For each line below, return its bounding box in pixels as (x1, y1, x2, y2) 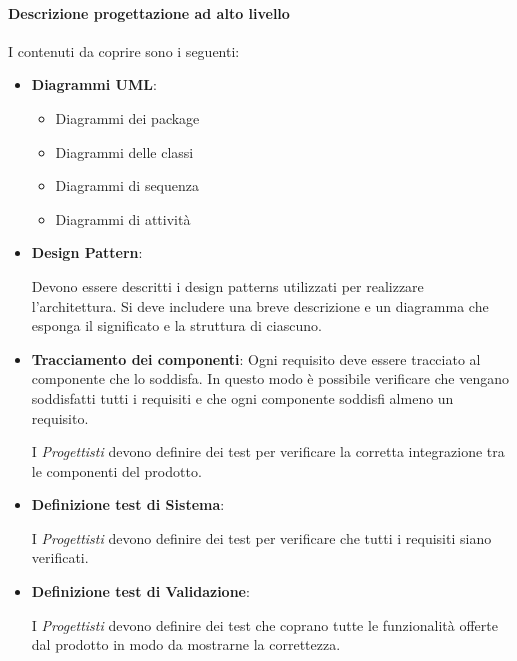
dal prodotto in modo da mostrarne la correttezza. (31, 634, 341, 655)
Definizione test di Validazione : (31, 581, 250, 602)
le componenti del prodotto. (31, 460, 202, 481)
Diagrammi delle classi (55, 141, 194, 162)
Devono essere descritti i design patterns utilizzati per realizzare (31, 275, 424, 296)
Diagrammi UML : (31, 74, 157, 95)
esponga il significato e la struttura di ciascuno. (31, 315, 322, 336)
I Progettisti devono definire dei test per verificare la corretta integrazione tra (31, 441, 505, 462)
